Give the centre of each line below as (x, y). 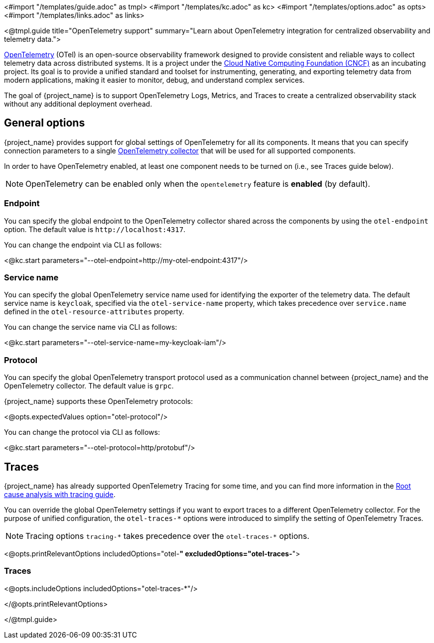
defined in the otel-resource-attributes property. (94, 312)
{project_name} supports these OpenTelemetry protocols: (99, 401)
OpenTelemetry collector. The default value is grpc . (89, 386)
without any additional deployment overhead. (78, 104)
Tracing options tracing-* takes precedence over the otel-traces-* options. (167, 536)
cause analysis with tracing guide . (60, 494)
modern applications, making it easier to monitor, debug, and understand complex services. (154, 80)
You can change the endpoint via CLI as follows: (83, 245)
